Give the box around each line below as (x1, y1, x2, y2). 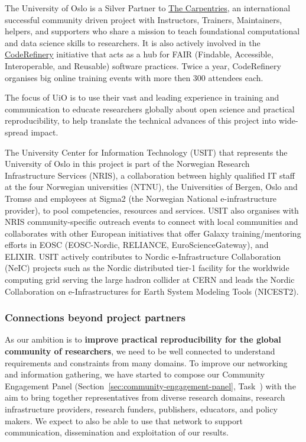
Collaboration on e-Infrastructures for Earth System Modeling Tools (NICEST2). (5, 285, 299, 297)
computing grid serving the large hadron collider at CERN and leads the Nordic (5, 273, 295, 286)
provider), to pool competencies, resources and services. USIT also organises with (5, 204, 299, 216)
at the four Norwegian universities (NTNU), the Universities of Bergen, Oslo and (5, 180, 298, 193)
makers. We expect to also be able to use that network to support (5, 414, 243, 427)
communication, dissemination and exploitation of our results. (5, 426, 229, 438)
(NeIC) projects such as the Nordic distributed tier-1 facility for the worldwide (5, 262, 289, 274)
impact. (31, 125, 58, 138)
